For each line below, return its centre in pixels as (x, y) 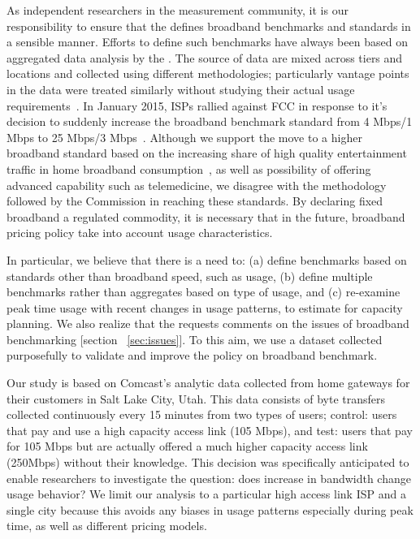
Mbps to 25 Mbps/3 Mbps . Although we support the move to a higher (184, 137)
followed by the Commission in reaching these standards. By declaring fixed (195, 201)
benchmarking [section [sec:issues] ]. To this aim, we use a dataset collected (195, 339)
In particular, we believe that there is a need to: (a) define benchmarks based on (207, 259)
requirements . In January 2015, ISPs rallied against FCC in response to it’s (197, 105)
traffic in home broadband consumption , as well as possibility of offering (189, 168)
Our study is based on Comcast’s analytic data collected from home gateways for (208, 383)
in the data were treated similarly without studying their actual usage (181, 89)
